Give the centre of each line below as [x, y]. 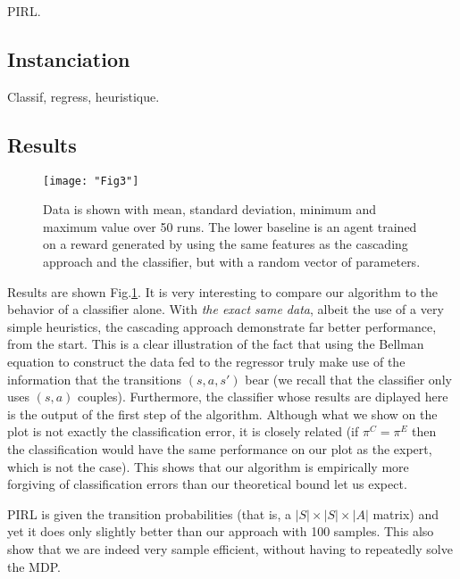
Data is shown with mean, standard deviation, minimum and [210, 209]
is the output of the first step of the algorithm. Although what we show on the [222, 414]
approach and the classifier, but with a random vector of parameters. [232, 262]
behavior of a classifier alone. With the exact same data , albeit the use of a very [226, 309]
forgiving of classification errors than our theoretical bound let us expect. [207, 484]
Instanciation [69, 58]
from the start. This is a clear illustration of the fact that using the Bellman [216, 344]
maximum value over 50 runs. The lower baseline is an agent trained [230, 226]
